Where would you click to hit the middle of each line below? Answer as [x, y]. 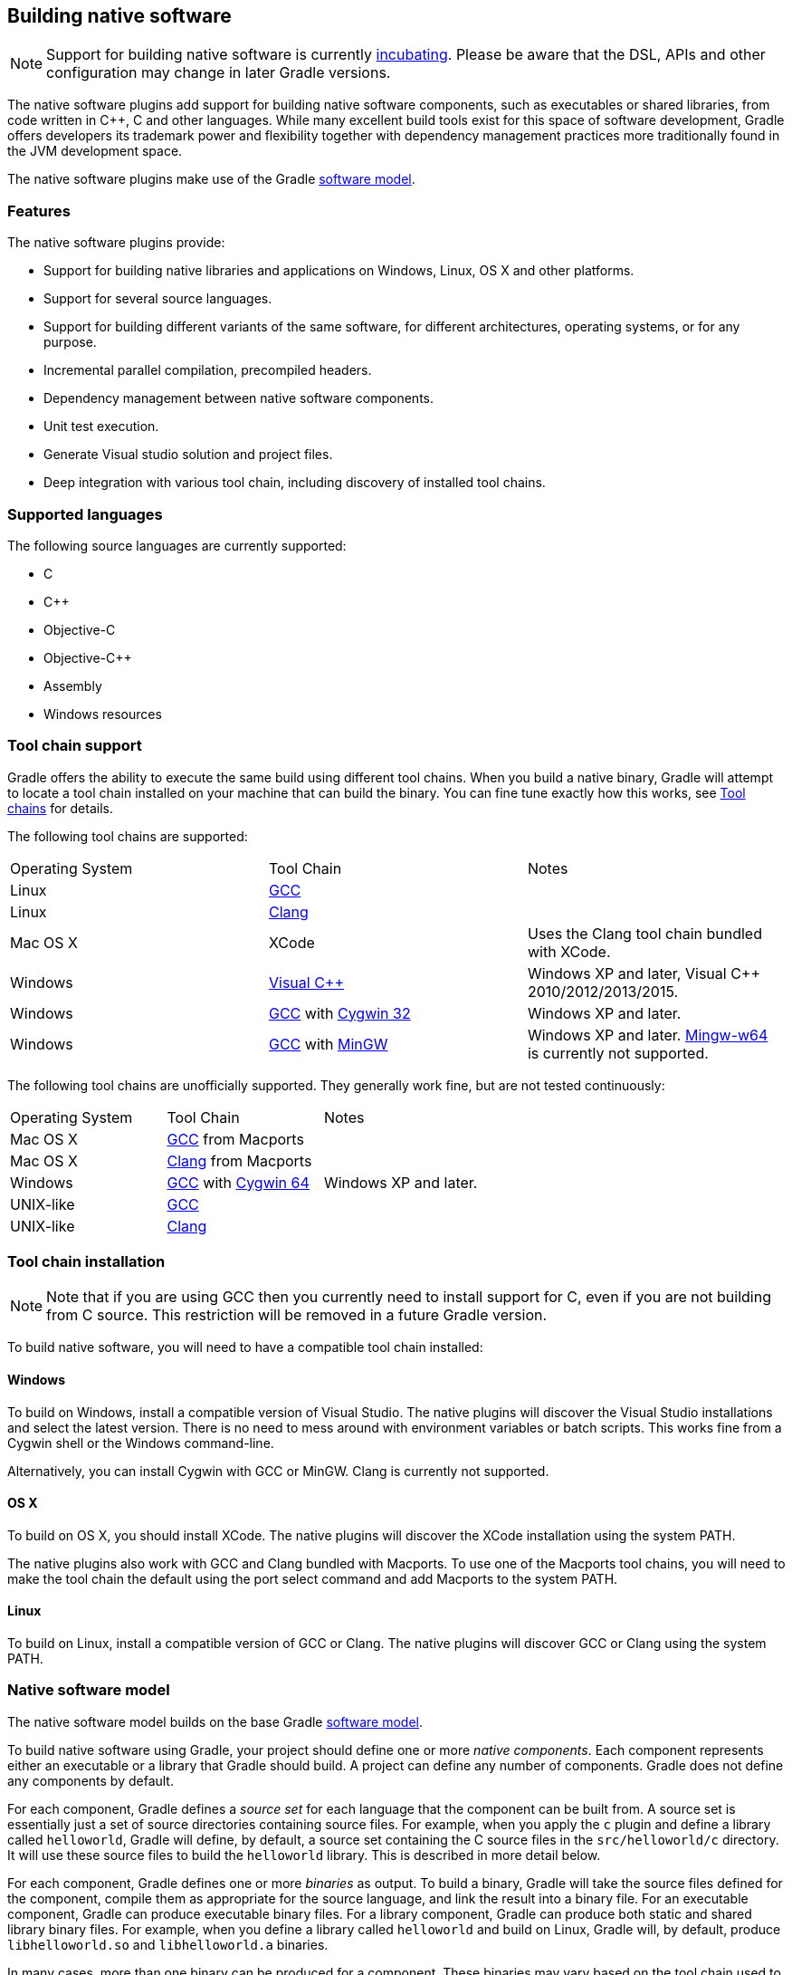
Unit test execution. [101, 427]
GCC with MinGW [328, 1044]
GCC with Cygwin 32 [339, 1013]
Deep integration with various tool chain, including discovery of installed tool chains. [295, 483]
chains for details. [60, 808]
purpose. [70, 342]
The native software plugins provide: [116, 243]
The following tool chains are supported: [128, 836]
